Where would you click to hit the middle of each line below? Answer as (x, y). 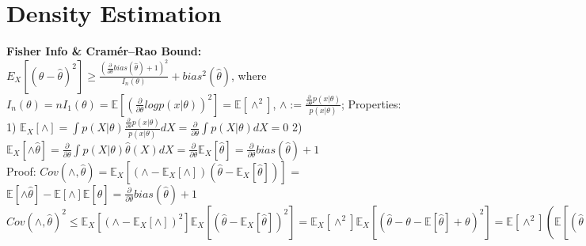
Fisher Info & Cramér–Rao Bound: (104, 51)
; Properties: (371, 103)
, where (249, 75)
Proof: (21, 170)
